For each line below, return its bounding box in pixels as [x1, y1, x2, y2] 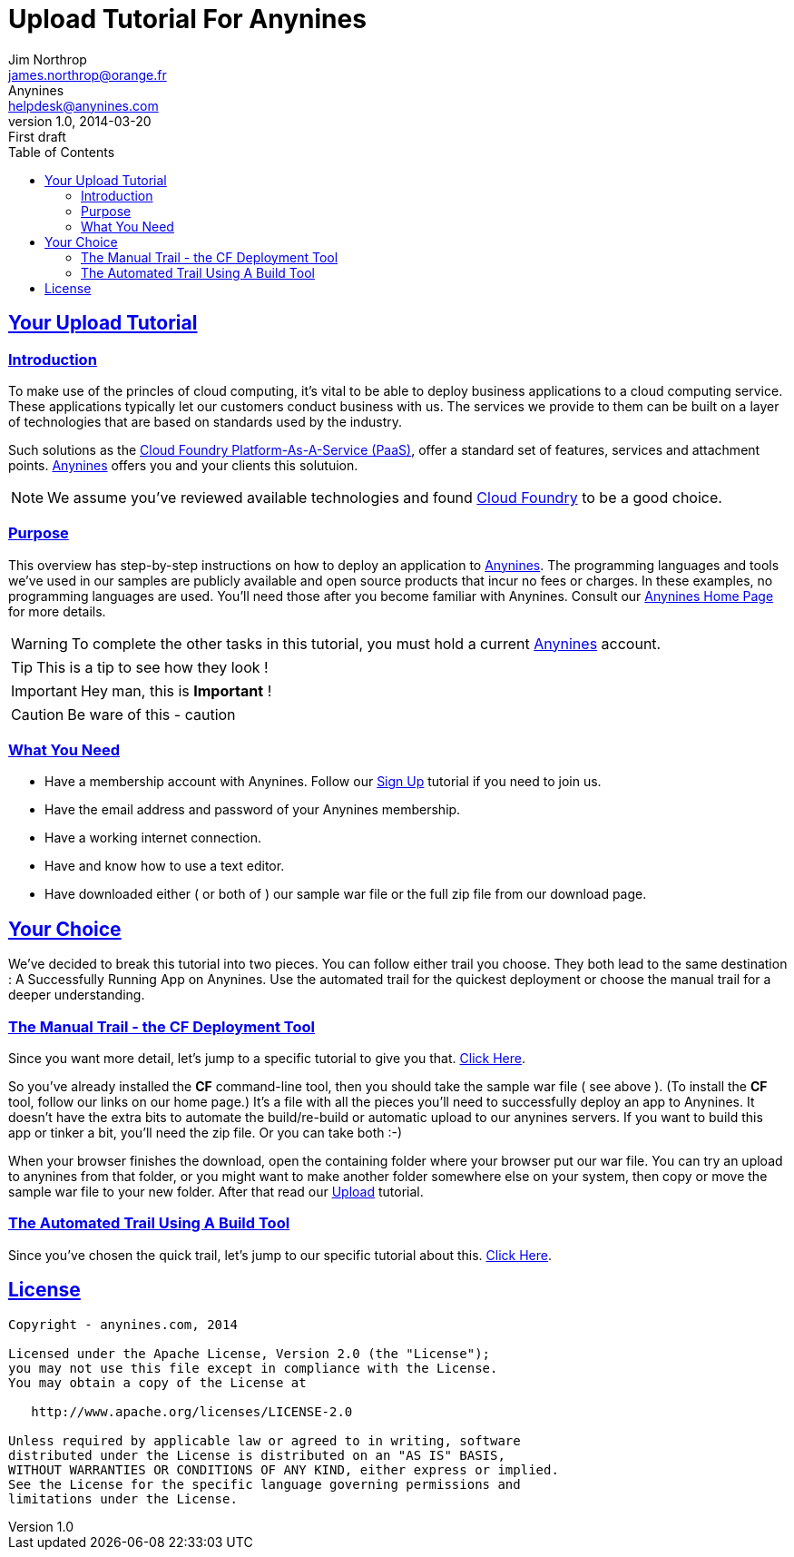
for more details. [8, 603, 106, 619]
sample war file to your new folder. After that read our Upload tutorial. [8, 1184, 424, 1200]
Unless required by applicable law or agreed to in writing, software [8, 1433, 521, 1448]
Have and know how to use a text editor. [44, 858, 285, 874]
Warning [11, 634, 68, 653]
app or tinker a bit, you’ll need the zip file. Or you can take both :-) [8, 1125, 403, 1141]
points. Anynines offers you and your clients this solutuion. [8, 457, 358, 473]
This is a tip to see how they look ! [36, 657, 269, 676]
